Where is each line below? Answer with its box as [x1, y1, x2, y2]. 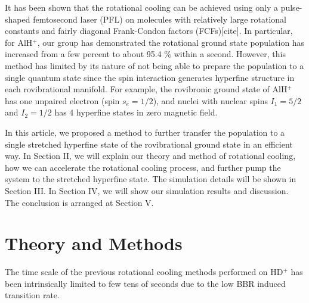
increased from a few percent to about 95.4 [5, 48, 162, 60]
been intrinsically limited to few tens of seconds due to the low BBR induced [5, 277, 286, 289]
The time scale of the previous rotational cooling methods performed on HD [5, 265, 283, 278]
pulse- [280, 1, 302, 13]
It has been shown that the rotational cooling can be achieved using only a [5, 1, 278, 13]
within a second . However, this [174, 48, 286, 60]
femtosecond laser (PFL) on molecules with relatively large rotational [33, 13, 286, 25]
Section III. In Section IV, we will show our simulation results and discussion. [5, 184, 289, 196]
